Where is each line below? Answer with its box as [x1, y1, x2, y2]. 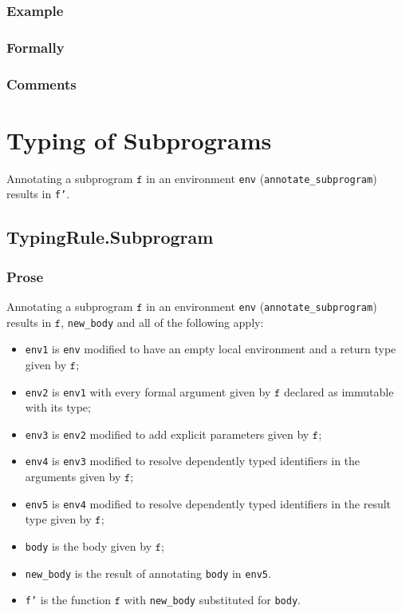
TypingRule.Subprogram [6, 225, 214, 249]
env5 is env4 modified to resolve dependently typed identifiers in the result [25, 495, 392, 511]
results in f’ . [6, 185, 70, 202]
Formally [6, 37, 65, 57]
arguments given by [25, 468, 121, 485]
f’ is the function [25, 591, 112, 608]
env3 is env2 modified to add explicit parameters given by [25, 425, 309, 442]
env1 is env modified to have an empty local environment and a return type [25, 340, 396, 357]
